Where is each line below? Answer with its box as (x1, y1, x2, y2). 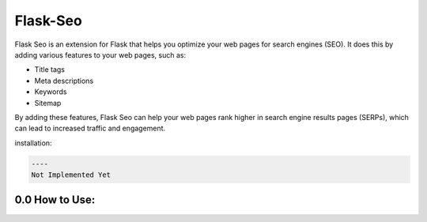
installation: (14, 138, 52, 148)
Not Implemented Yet (31, 171, 111, 179)
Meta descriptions (34, 76, 94, 85)
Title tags (34, 65, 65, 74)
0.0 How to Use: (14, 194, 96, 207)
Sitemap (34, 98, 62, 107)
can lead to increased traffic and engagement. (14, 123, 166, 134)
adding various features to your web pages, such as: (14, 50, 186, 59)
